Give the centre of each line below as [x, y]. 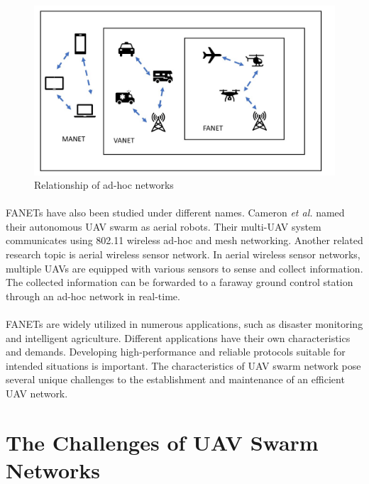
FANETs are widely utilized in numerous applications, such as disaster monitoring [184, 324]
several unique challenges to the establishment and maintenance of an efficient [175, 379]
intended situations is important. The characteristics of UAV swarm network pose [183, 365]
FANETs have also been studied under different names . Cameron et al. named [175, 213]
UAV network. [37, 393]
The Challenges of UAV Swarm [162, 442]
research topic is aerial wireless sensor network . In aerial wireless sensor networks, [183, 254]
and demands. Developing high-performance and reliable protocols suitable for [176, 352]
